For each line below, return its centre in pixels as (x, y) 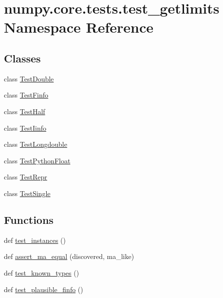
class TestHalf (25, 111)
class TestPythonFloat (37, 160)
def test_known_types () (42, 272)
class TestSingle (27, 193)
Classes (22, 58)
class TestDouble (29, 78)
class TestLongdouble (36, 144)
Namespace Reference (79, 27)
